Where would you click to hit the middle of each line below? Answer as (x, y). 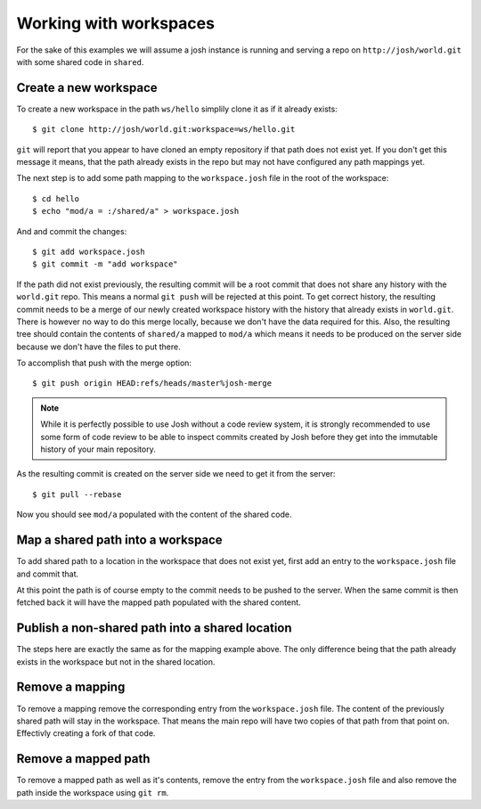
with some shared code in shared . (80, 61)
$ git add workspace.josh (89, 251)
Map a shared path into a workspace (119, 540)
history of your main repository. (98, 449)
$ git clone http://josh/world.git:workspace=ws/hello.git (164, 130)
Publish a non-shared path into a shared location (155, 628)
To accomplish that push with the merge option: (104, 363)
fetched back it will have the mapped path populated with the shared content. (159, 602)
